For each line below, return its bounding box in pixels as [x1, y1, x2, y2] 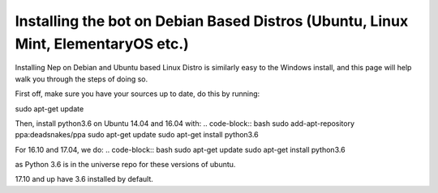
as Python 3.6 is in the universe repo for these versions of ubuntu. [15, 160, 236, 170]
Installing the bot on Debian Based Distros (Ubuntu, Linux [15, 12, 409, 30]
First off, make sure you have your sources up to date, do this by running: [15, 89, 260, 99]
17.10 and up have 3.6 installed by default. [15, 174, 154, 184]
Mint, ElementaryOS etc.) [15, 35, 190, 52]
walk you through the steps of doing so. [15, 73, 148, 84]
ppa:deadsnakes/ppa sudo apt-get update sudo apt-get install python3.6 [15, 130, 259, 140]
